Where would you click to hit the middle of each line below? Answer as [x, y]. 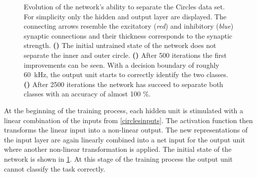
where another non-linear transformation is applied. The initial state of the [118, 149]
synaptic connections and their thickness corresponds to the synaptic [128, 35]
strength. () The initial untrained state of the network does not [120, 45]
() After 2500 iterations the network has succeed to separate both [124, 84]
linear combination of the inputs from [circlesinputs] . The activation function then [128, 120]
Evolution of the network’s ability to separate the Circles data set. [124, 6]
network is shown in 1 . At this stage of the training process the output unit [118, 158]
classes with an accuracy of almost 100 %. [87, 94]
